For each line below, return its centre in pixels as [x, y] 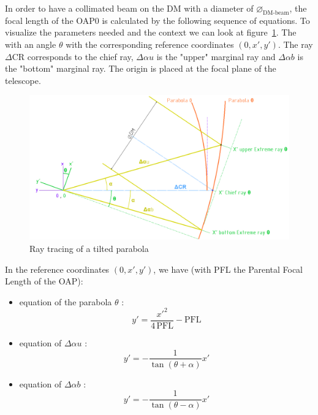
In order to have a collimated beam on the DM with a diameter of [129, 8]
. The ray [295, 44]
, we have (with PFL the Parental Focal [228, 269]
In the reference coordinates [57, 269]
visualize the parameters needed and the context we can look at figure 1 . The [151, 32]
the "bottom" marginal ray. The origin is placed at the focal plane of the [141, 68]
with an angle [31, 44]
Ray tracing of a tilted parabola [89, 248]
